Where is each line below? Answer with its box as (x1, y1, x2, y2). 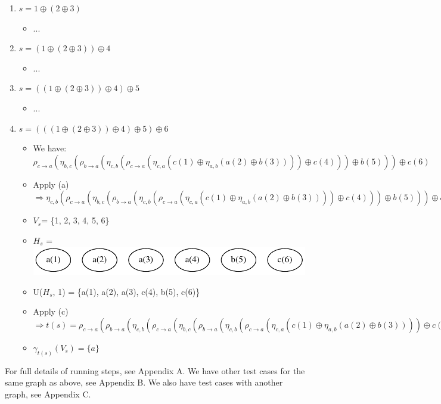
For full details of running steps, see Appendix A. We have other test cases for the (5, 364, 305, 377)
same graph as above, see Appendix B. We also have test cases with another (5, 376, 283, 389)
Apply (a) (33, 178, 69, 190)
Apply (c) (33, 305, 69, 318)
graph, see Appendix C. (5, 388, 91, 400)
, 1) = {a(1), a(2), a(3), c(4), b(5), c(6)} (52, 285, 200, 297)
